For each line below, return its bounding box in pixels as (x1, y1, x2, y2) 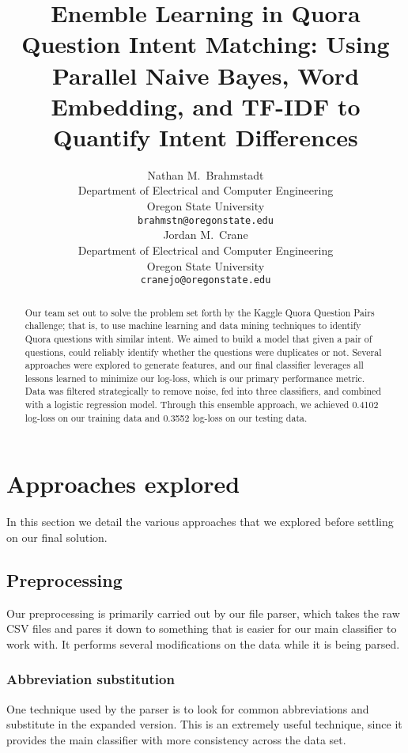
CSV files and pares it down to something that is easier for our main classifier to (6, 620, 397, 637)
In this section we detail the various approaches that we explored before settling (6, 513, 394, 530)
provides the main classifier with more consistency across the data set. (6, 731, 346, 747)
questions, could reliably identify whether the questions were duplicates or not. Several (25, 345, 382, 358)
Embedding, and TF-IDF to (51, 89, 361, 122)
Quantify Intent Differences (53, 120, 358, 153)
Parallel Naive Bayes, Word (51, 59, 360, 91)
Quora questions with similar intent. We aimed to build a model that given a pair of (25, 331, 372, 345)
